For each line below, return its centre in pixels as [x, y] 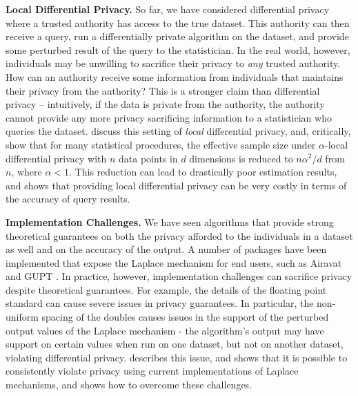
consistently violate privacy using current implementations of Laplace [152, 371]
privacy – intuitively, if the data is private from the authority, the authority [165, 104]
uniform [22, 317]
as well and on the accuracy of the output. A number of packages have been [166, 249]
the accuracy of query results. [68, 199]
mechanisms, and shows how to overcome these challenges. [129, 385]
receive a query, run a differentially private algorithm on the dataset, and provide [177, 36]
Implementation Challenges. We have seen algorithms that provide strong [170, 221]
